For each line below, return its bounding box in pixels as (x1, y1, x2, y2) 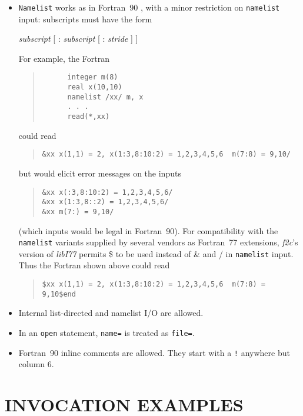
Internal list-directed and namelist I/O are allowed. (18, 307, 204, 319)
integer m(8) (67, 73, 118, 82)
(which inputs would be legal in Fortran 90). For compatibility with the (18, 224, 278, 237)
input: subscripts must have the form (18, 12, 152, 25)
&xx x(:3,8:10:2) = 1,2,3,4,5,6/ (42, 188, 173, 197)
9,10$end (42, 289, 76, 298)
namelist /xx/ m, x (67, 92, 144, 101)
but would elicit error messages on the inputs (18, 167, 181, 179)
